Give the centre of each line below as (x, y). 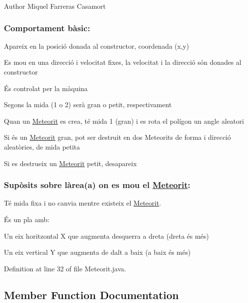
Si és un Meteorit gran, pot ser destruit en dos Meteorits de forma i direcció (117, 137)
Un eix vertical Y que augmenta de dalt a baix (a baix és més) (97, 252)
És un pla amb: (27, 219)
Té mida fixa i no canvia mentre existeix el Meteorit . (83, 203)
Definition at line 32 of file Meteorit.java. (65, 268)
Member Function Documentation (92, 294)
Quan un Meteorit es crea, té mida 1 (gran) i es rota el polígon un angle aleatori (124, 121)
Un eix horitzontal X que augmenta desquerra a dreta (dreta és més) (106, 236)
